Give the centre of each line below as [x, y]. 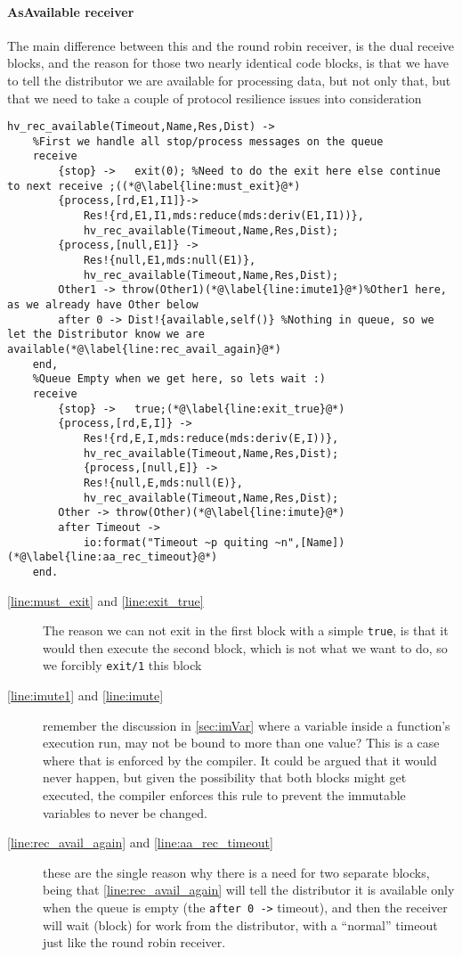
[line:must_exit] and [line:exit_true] [105, 600]
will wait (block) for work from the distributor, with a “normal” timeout [240, 924]
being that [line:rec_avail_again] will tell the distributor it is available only [249, 890]
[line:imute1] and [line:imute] [85, 695]
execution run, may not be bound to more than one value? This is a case [241, 743]
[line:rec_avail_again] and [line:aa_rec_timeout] [140, 842]
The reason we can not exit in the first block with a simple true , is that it [246, 630]
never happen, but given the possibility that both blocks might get [225, 777]
